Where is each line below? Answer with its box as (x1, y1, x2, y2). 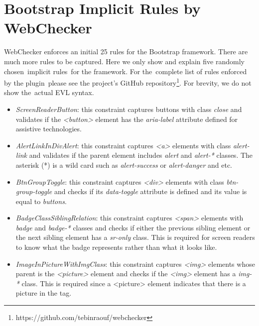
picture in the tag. (15, 288, 72, 298)
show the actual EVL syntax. (4, 87, 94, 98)
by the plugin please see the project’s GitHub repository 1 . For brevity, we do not (4, 76, 252, 88)
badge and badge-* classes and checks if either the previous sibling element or (15, 222, 251, 232)
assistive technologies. (15, 123, 82, 134)
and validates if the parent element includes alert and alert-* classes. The (29, 150, 253, 160)
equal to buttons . (15, 196, 67, 206)
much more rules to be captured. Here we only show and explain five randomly (4, 56, 245, 66)
